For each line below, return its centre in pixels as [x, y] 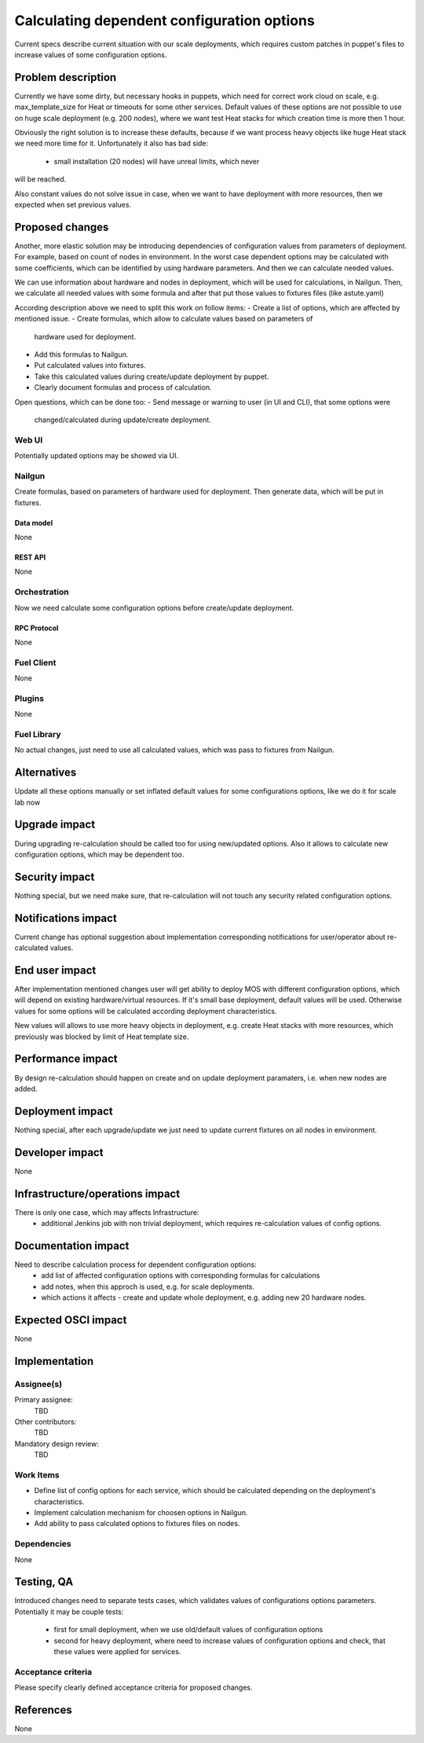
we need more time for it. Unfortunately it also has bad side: [111, 143]
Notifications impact [66, 918]
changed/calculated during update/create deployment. [122, 420]
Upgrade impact [55, 825]
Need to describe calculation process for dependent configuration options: [135, 1264]
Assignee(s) [38, 1384]
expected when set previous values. [73, 204]
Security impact [55, 877]
